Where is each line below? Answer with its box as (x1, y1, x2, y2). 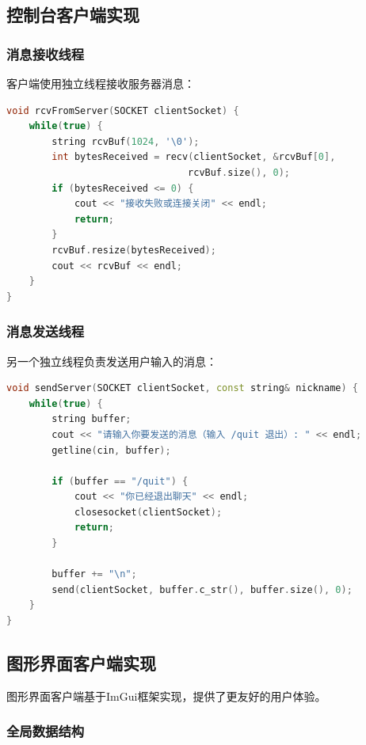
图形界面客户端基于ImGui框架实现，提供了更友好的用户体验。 (6, 687, 326, 704)
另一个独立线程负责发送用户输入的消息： (6, 352, 217, 369)
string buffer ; (51, 413, 132, 425)
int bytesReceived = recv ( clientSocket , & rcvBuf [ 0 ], (51, 151, 336, 163)
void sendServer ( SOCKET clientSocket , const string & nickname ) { (6, 382, 358, 394)
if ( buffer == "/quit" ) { (51, 475, 189, 487)
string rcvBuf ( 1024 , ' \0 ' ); (51, 135, 200, 147)
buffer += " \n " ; (51, 568, 137, 580)
